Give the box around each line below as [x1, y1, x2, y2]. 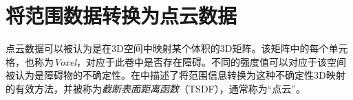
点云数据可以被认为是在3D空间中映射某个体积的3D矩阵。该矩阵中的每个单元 [6, 41, 348, 55]
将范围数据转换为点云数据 [6, 1, 237, 29]
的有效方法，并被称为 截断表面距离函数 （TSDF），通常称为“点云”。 [6, 81, 306, 95]
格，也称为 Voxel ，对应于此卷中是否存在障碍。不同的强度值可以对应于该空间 [6, 54, 346, 68]
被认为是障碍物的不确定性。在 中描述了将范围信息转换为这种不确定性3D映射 [6, 68, 345, 82]
